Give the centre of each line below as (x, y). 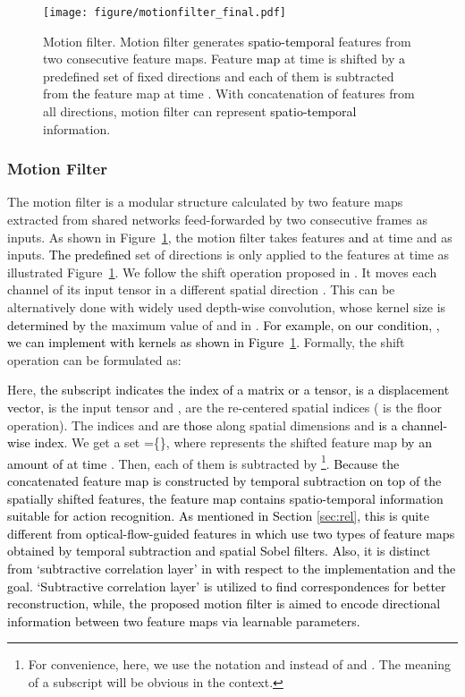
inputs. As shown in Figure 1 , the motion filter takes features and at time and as (230, 237)
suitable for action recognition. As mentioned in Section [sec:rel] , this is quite (218, 516)
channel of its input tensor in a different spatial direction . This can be (201, 289)
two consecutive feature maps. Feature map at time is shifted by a (224, 59)
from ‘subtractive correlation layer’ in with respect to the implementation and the (232, 568)
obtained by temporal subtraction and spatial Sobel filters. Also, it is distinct (219, 551)
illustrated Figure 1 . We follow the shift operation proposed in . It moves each (222, 272)
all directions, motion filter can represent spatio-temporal (200, 111)
